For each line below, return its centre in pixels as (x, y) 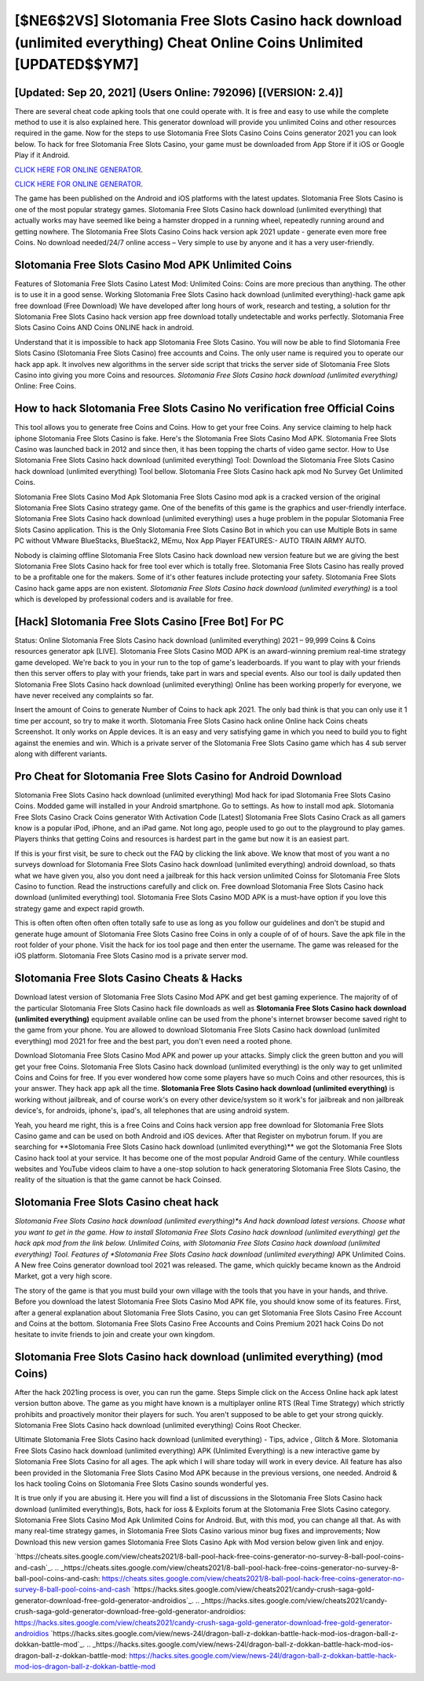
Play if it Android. (42, 155)
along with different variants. (61, 754)
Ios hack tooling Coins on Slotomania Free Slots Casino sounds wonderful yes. (141, 1483)
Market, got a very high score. (63, 1276)
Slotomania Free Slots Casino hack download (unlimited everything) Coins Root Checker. (158, 1425)
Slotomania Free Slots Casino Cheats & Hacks (128, 978)
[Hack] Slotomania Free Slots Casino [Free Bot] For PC (149, 621)
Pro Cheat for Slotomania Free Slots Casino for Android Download (178, 776)
